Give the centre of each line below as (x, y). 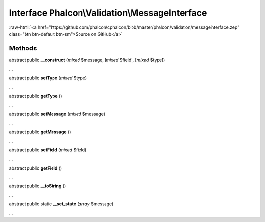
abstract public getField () (36, 168)
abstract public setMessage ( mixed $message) (57, 114)
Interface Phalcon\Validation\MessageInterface (108, 13)
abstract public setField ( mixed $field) (48, 150)
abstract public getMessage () (40, 132)
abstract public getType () (36, 96)
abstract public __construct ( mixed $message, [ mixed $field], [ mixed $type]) (87, 60)
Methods (23, 48)
